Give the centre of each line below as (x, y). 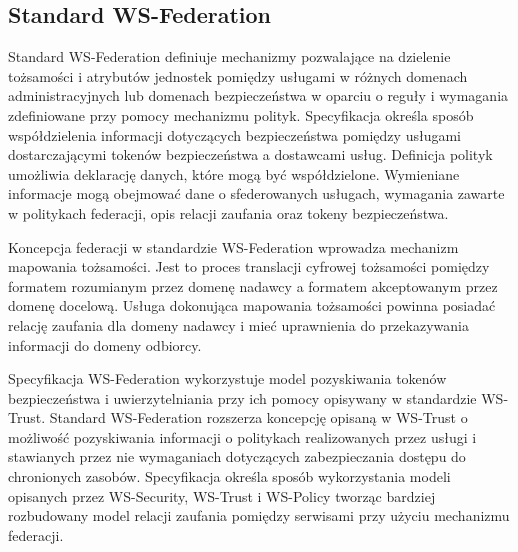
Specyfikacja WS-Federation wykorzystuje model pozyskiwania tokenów (227, 378)
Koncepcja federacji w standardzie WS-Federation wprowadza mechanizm (233, 246)
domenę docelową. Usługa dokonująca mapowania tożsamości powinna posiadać (252, 305)
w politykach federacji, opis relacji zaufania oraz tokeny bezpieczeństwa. (228, 212)
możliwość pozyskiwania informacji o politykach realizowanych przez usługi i (242, 436)
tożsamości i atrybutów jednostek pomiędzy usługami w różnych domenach (238, 75)
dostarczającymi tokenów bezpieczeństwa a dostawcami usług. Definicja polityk (250, 154)
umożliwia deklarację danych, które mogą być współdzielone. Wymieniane (234, 173)
